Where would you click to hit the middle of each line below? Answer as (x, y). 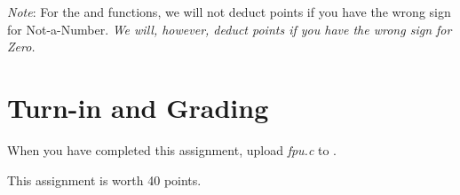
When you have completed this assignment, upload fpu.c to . (172, 149)
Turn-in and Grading (138, 107)
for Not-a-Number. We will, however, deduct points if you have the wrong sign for (230, 29)
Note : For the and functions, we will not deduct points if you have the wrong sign (229, 12)
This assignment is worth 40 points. (104, 179)
